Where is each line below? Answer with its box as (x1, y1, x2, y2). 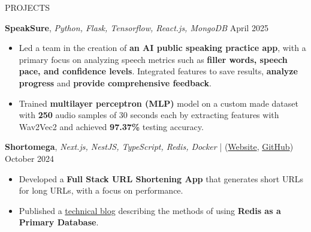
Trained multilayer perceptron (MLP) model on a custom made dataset (19, 97, 298, 109)
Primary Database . (19, 216, 99, 228)
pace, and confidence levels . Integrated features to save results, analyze (19, 65, 298, 77)
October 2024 (5, 152, 55, 164)
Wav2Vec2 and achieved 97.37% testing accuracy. (19, 120, 204, 132)
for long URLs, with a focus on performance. (19, 184, 183, 197)
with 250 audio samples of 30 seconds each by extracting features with (19, 109, 279, 121)
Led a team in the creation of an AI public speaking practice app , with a (19, 41, 306, 54)
